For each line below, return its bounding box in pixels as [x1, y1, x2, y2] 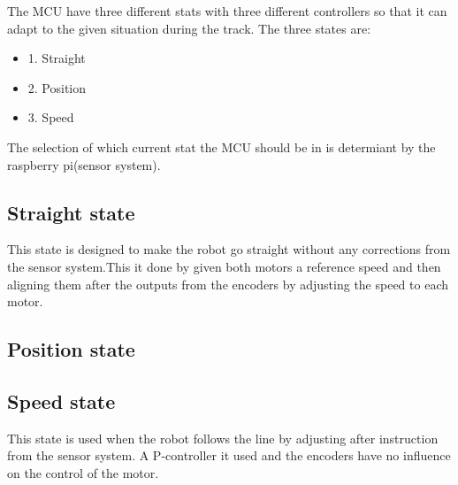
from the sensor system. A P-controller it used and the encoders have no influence [7, 446, 451, 465]
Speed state [7, 387, 116, 414]
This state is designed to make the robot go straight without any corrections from [7, 240, 451, 258]
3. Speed [27, 108, 74, 127]
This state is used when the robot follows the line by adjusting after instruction [7, 428, 439, 447]
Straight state [7, 198, 135, 226]
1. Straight [27, 49, 86, 67]
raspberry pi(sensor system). [7, 155, 161, 173]
